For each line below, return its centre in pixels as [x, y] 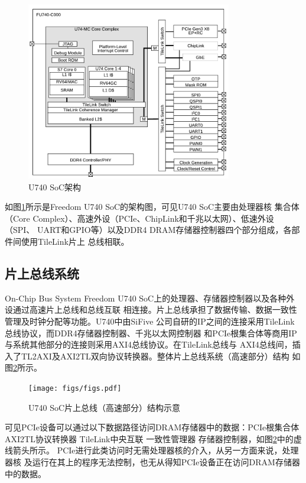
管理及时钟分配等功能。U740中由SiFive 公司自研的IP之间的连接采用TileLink [150, 321]
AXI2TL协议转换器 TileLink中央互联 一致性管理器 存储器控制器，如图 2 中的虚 [153, 438]
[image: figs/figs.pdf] [75, 388]
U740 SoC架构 [55, 187]
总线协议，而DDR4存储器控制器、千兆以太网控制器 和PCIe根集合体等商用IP [151, 333]
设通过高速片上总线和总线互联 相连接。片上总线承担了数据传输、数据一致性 [151, 309]
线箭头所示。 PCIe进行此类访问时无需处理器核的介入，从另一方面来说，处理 [152, 450]
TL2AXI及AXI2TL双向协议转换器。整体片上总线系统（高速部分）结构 [155, 356]
